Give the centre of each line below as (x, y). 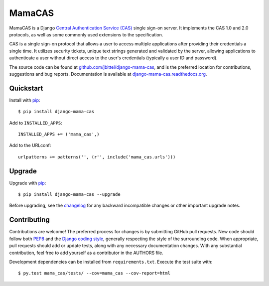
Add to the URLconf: (30, 145)
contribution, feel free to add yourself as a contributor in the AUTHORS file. (86, 253)
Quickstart (26, 88)
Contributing (29, 220)
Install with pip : (25, 100)
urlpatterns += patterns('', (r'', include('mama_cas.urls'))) (97, 157)
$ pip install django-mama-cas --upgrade (69, 195)
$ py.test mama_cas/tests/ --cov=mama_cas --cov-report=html (94, 273)
